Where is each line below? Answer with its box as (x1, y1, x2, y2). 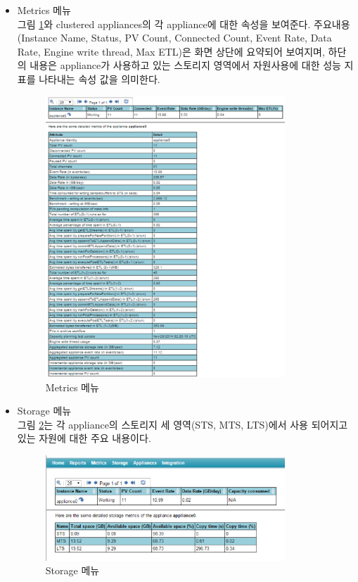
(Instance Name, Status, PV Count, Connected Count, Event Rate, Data (17, 30, 332, 45)
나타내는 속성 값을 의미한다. (39, 71, 160, 86)
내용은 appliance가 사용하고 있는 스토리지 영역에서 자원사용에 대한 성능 (30, 58, 341, 72)
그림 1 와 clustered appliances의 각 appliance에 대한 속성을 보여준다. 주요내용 (17, 16, 350, 31)
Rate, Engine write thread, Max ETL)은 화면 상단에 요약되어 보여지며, (17, 44, 325, 58)
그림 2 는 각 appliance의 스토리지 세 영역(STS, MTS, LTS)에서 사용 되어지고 (17, 417, 348, 431)
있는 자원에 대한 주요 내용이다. (17, 431, 151, 445)
